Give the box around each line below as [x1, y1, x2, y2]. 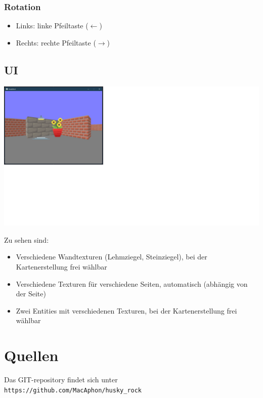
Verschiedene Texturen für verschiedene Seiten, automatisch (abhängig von [16, 278, 248, 289]
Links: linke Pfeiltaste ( [16, 20, 89, 31]
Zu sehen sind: [4, 234, 49, 245]
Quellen [4, 345, 59, 366]
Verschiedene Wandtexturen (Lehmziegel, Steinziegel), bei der [16, 251, 207, 262]
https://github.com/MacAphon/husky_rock [4, 386, 142, 394]
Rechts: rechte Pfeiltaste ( [16, 37, 96, 48]
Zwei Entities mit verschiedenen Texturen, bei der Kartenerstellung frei [16, 305, 237, 316]
